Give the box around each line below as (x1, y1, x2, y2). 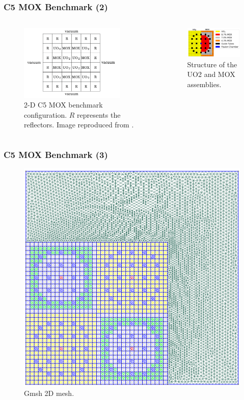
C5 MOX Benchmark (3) (4, 148, 108, 161)
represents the (77, 109, 121, 120)
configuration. (24, 109, 67, 120)
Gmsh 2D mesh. (24, 388, 74, 398)
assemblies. (187, 78, 222, 89)
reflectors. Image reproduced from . (24, 119, 134, 130)
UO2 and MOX (187, 69, 235, 79)
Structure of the (187, 59, 237, 69)
